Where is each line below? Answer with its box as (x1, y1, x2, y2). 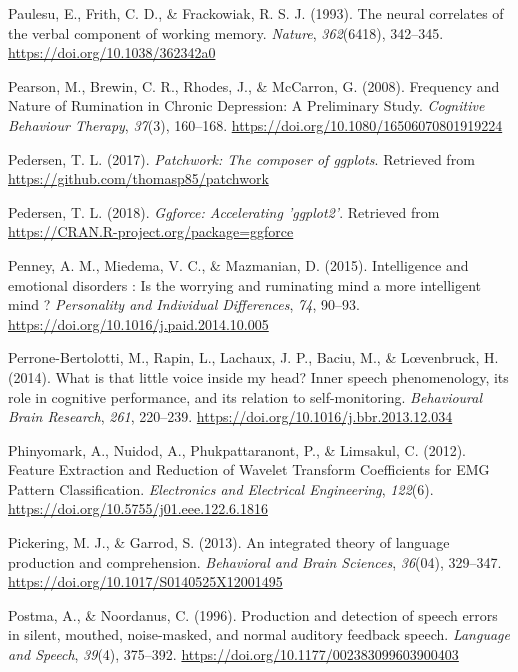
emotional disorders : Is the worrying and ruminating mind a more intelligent (8, 274, 481, 295)
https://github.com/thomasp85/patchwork (8, 168, 269, 189)
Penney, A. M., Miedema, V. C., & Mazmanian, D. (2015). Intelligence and (8, 254, 469, 275)
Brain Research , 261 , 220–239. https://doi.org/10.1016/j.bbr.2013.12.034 (8, 406, 453, 427)
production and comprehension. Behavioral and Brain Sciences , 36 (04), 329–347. (8, 551, 502, 572)
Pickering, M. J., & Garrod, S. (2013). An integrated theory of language (8, 532, 450, 553)
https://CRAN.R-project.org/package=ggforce (8, 221, 294, 242)
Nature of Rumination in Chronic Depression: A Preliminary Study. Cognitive (8, 95, 485, 116)
